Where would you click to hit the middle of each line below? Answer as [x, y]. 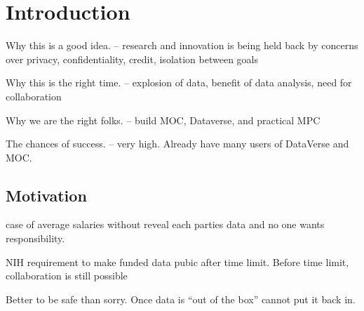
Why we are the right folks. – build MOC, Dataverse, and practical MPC [163, 120]
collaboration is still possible [67, 276]
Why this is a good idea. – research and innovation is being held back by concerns [182, 45]
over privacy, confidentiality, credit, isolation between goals [132, 59]
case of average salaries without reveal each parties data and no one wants [165, 224]
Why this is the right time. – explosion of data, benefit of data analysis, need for [179, 82]
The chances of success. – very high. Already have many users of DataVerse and [177, 144]
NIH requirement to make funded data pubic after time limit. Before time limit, [177, 262]
